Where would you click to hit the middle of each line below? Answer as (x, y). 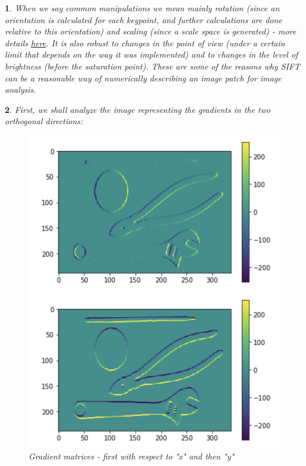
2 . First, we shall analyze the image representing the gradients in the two (138, 109)
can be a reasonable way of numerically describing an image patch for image (143, 78)
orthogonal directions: (44, 121)
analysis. (20, 89)
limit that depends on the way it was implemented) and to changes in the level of (152, 54)
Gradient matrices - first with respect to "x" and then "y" (132, 456)
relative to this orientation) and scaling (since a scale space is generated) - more (151, 31)
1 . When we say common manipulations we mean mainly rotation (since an (142, 8)
